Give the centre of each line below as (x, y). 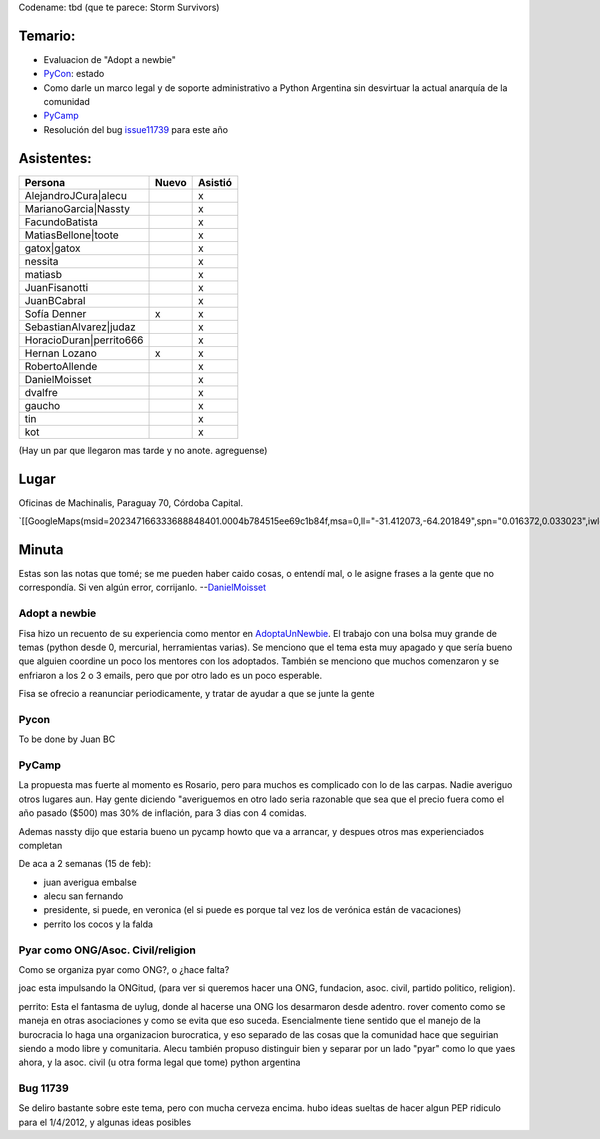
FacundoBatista (61, 222)
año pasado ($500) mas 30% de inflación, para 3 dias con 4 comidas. (162, 813)
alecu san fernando (83, 896)
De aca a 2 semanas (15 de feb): (85, 864)
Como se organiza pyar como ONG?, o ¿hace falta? (124, 969)
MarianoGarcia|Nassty (77, 208)
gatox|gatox (52, 248)
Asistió (214, 182)
